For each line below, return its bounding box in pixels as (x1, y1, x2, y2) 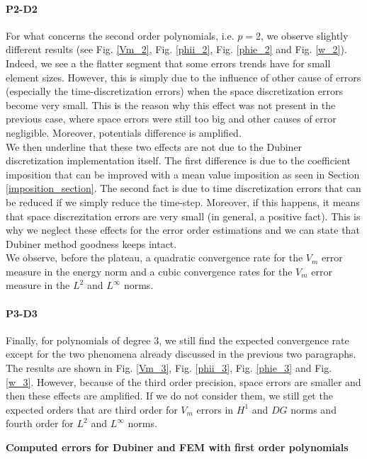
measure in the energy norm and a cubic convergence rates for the (6, 263, 293, 278)
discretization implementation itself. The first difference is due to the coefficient (6, 153, 351, 168)
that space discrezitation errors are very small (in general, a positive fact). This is (6, 208, 361, 223)
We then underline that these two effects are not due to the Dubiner (6, 139, 303, 154)
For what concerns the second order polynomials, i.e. (6, 28, 235, 42)
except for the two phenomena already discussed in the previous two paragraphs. (6, 346, 356, 361)
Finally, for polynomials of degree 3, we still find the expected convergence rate (6, 332, 349, 347)
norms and (290, 402, 337, 416)
